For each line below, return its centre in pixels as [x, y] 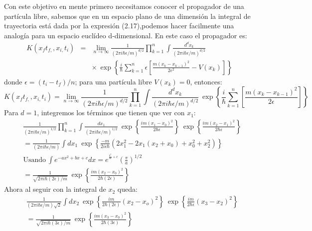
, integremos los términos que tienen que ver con [111, 113]
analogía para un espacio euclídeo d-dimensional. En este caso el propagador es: [126, 35]
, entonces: [206, 81]
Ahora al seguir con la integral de [55, 189]
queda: [127, 189]
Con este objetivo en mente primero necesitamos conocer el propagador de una [124, 6]
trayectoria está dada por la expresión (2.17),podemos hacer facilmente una [119, 26]
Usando [35, 160]
